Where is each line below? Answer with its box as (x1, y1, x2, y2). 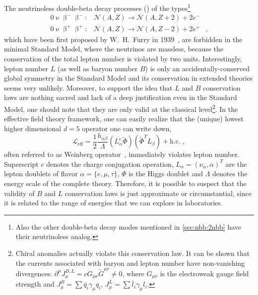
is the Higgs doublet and (129, 168, 203, 179)
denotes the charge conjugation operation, (46, 158, 174, 169)
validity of (4, 188, 35, 198)
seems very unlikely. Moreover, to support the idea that (4, 82, 173, 93)
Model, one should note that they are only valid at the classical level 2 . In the (4, 102, 238, 114)
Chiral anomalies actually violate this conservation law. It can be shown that (15, 248, 250, 258)
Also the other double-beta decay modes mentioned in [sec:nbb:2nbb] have (15, 221, 241, 232)
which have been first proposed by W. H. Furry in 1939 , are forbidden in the (4, 34, 243, 44)
